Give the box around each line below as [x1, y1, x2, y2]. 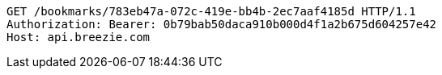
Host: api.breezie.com [6, 31, 151, 44]
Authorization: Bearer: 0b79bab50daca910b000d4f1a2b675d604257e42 [6, 18, 437, 31]
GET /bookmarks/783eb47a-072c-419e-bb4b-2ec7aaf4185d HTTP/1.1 [6, 5, 416, 18]
